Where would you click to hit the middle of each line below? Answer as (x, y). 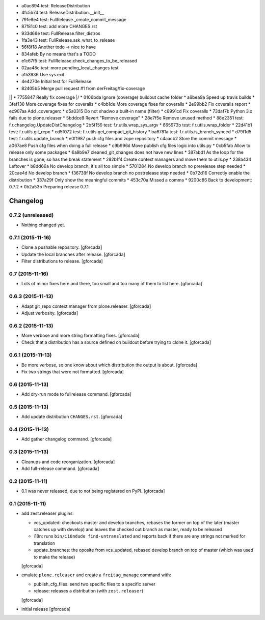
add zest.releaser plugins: (48, 513)
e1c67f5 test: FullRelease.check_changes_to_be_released (79, 61)
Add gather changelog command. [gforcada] (66, 439)
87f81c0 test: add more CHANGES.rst (59, 27)
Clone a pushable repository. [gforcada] (62, 247)
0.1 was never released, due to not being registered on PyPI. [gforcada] (93, 491)
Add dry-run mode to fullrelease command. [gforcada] (76, 394)
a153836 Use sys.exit (43, 74)
